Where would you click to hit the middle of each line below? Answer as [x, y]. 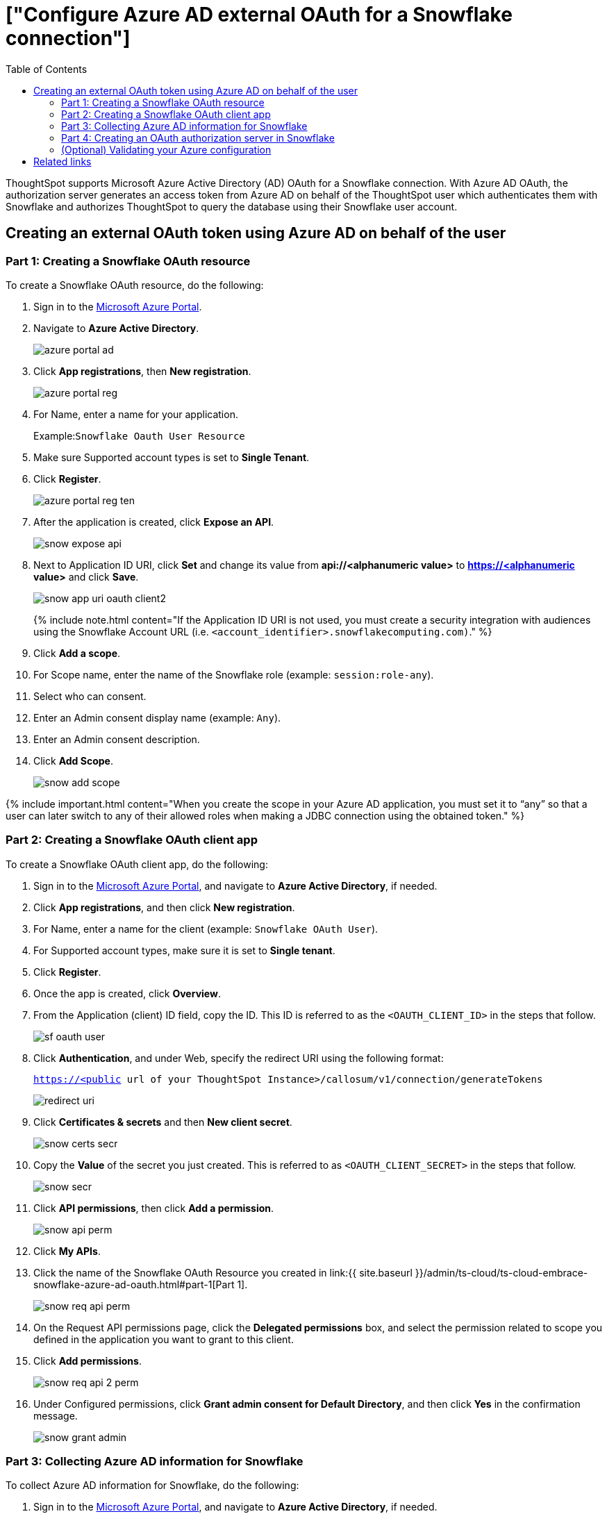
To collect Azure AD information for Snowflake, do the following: [152, 1486]
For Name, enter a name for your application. [136, 414]
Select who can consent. [90, 696]
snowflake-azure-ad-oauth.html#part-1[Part [134, 1284]
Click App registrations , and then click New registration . [164, 907]
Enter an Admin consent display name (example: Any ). [157, 717]
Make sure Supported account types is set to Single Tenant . [172, 457]
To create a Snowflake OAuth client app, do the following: [137, 864]
